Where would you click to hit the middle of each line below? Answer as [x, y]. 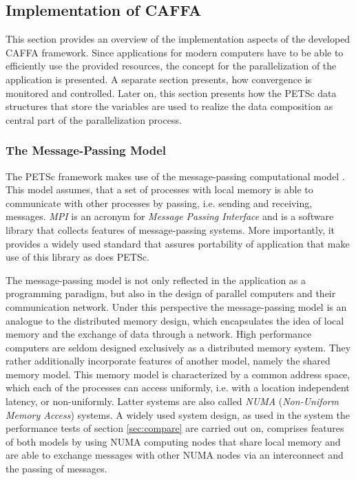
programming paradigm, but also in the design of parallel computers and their [171, 293]
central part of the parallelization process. [94, 119]
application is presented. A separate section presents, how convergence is [159, 79]
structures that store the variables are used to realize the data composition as [169, 106]
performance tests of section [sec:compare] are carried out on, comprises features [175, 428]
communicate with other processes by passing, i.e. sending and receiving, [159, 203]
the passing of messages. [56, 469]
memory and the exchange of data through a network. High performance [159, 334]
